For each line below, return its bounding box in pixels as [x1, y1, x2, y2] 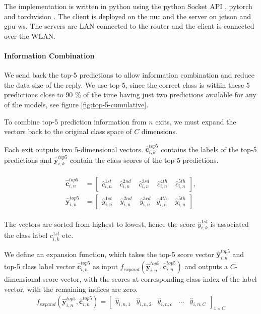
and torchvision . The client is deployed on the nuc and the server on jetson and [4, 11, 251, 21]
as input [92, 261, 118, 272]
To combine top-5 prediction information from [4, 116, 147, 127]
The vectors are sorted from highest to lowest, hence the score [4, 218, 195, 229]
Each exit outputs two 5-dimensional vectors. [4, 144, 143, 154]
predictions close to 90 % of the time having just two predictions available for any [4, 89, 256, 100]
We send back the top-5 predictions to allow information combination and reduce [4, 70, 254, 80]
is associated [210, 218, 249, 229]
